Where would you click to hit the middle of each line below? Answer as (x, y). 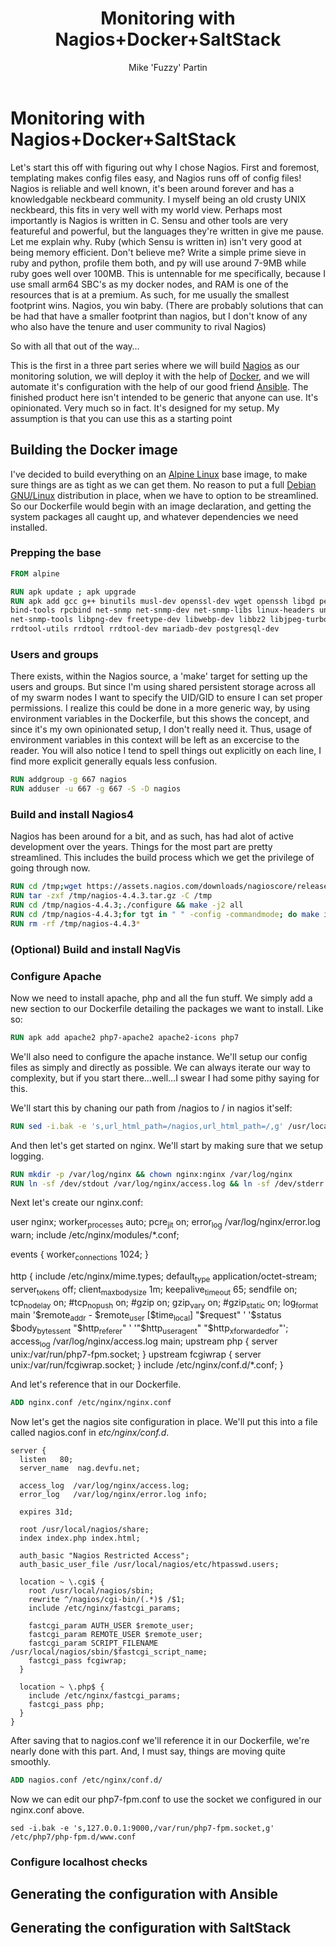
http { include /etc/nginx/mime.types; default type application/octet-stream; (164, 1277)
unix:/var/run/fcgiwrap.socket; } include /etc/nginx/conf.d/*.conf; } (147, 1364)
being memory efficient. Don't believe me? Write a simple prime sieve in (158, 252)
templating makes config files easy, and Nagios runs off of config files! (156, 178)
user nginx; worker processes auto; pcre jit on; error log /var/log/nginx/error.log (165, 1223)
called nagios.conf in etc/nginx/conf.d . (90, 1432)
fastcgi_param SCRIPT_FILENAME (93, 1643)
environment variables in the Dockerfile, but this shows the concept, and (160, 719)
